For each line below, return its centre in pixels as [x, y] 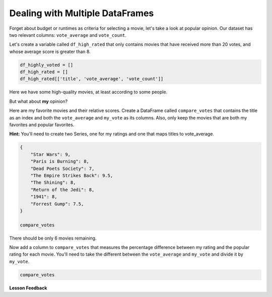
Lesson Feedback [28, 288]
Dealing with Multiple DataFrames [82, 13]
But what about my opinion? [39, 101]
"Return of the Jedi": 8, [62, 190]
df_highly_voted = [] [47, 65]
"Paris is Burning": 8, [60, 162]
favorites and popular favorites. [42, 125]
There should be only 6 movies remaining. [53, 238]
